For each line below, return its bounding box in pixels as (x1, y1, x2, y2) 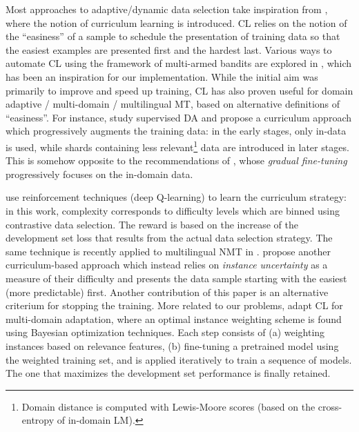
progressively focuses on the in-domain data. (6, 166, 193, 181)
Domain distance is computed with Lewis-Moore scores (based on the (21, 399, 316, 413)
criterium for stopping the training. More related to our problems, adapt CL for (6, 298, 343, 313)
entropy (21, 413, 55, 427)
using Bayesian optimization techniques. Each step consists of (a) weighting (6, 325, 325, 340)
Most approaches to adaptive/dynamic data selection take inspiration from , (6, 2, 328, 16)
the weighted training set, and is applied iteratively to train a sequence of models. (6, 352, 352, 366)
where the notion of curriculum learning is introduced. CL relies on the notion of (6, 15, 347, 30)
